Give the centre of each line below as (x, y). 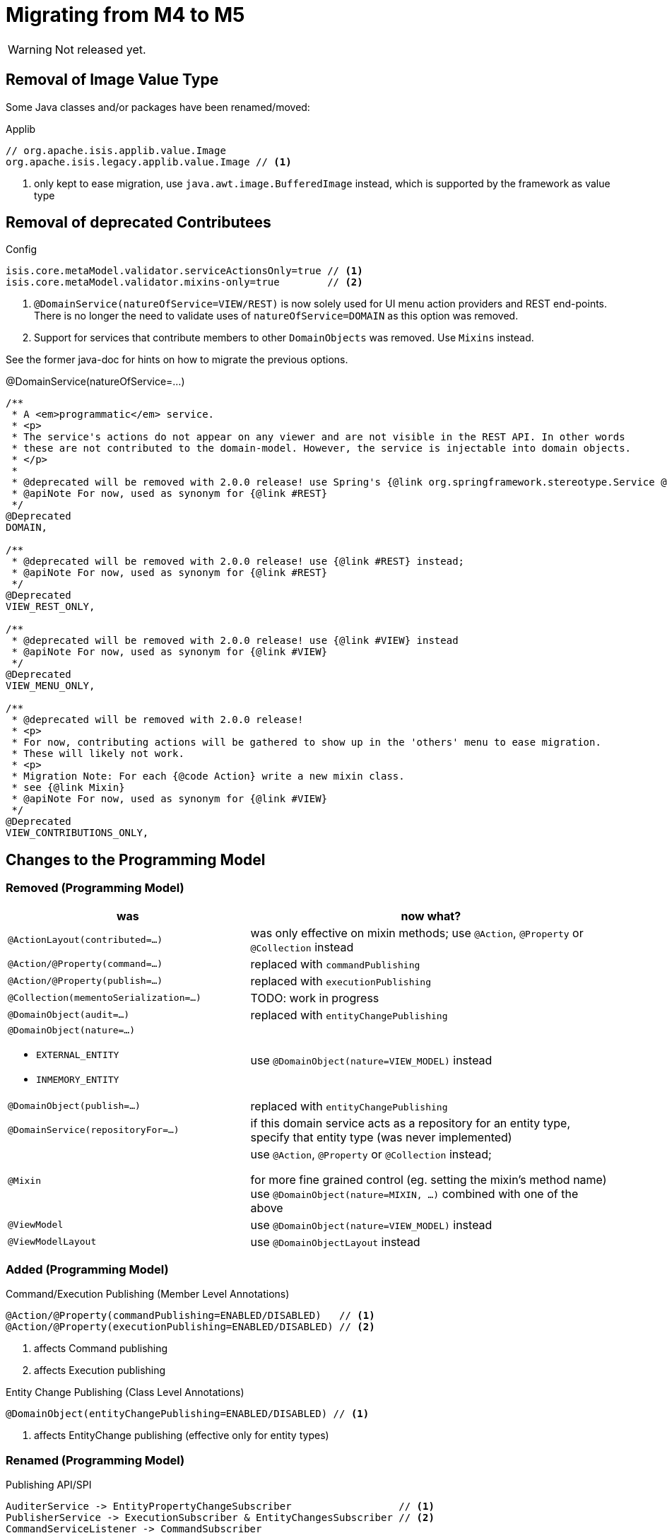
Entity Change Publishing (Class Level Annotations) (125, 1392)
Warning (30, 49)
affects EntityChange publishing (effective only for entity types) (182, 1436)
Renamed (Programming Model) (95, 1460)
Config (22, 250)
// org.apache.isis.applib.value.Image (116, 150)
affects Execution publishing (100, 1370)
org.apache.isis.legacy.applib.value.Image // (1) (149, 162)
